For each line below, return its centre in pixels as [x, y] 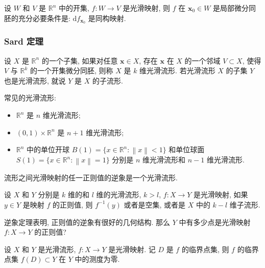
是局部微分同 [235, 8]
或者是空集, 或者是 [154, 204]
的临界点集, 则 [205, 249]
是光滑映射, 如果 [221, 194]
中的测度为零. [97, 259]
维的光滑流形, [119, 194]
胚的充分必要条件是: [37, 18]
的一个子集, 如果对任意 [80, 60]
